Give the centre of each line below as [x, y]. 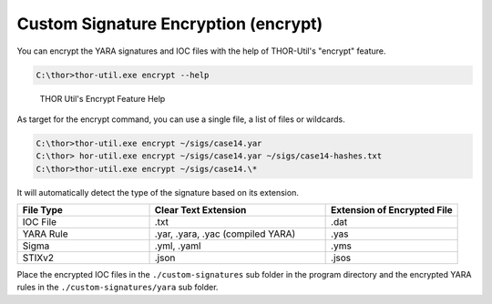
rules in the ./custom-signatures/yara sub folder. [118, 288]
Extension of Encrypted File [392, 210]
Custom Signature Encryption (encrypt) [170, 24]
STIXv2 [38, 258]
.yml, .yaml [178, 246]
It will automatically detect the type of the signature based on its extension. [158, 192]
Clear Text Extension [200, 210]
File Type [43, 210]
